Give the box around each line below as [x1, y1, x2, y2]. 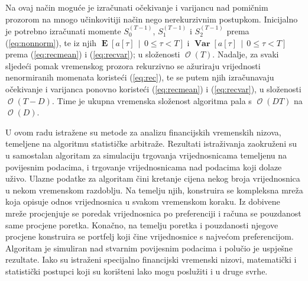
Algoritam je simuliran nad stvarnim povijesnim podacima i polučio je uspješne [5, 241, 293, 254]
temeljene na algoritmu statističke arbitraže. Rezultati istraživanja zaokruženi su [5, 137, 297, 150]
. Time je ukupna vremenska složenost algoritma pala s [51, 94, 252, 106]
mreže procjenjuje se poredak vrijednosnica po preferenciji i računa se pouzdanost [5, 206, 301, 219]
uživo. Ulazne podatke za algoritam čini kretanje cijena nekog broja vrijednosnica [5, 172, 300, 185]
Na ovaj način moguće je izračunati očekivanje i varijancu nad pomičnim [5, 1, 268, 13]
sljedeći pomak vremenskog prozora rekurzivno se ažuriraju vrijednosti [5, 59, 261, 72]
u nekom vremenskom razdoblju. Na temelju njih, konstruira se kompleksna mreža [5, 183, 303, 196]
